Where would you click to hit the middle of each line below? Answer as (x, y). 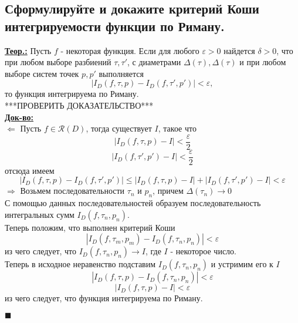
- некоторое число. (203, 251)
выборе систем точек (42, 73)
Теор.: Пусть (28, 50)
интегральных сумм (40, 214)
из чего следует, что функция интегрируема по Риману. (104, 298)
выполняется (121, 73)
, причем (168, 191)
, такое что (177, 128)
